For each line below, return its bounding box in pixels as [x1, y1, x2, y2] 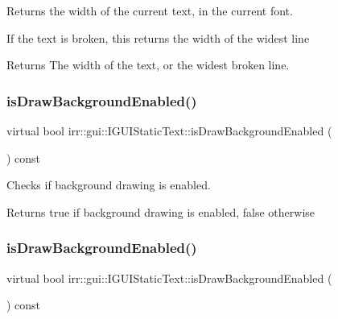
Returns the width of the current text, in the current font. [6, 2, 293, 19]
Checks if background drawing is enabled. [6, 176, 211, 193]
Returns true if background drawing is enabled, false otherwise [6, 203, 315, 220]
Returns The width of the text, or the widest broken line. [6, 56, 290, 73]
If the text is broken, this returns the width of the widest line [6, 29, 310, 46]
